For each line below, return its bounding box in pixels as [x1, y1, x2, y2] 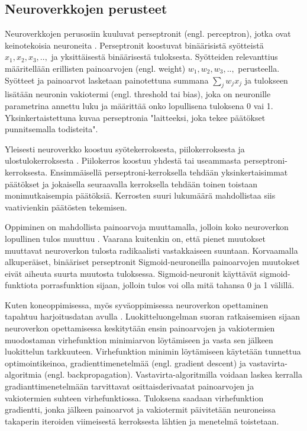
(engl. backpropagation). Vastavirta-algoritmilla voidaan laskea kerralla [44, 368, 302, 381]
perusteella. [238, 62, 280, 74]
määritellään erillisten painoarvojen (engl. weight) [5, 62, 186, 74]
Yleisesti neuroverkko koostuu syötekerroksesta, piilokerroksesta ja [5, 142, 245, 155]
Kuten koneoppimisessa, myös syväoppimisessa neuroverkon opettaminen [5, 298, 269, 311]
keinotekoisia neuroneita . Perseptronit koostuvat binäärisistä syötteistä [5, 39, 264, 51]
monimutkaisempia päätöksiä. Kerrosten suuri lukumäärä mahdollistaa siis [5, 189, 276, 202]
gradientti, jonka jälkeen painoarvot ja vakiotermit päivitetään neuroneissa [5, 403, 276, 416]
